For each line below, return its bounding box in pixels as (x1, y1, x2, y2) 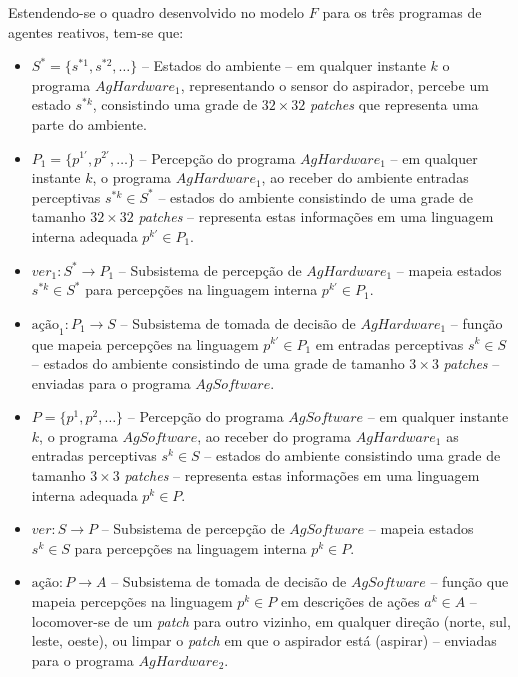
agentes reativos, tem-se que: (8, 21, 184, 42)
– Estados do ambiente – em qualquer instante (141, 55, 426, 76)
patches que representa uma (310, 94, 479, 115)
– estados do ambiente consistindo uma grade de (204, 445, 501, 466)
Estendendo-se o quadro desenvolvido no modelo (8, 2, 305, 22)
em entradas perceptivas (315, 333, 464, 354)
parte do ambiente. (31, 113, 147, 134)
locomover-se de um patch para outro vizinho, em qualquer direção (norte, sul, (31, 610, 511, 631)
